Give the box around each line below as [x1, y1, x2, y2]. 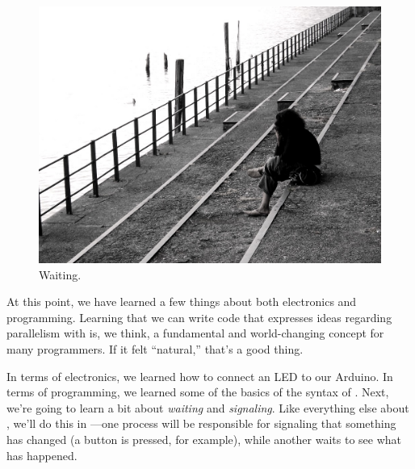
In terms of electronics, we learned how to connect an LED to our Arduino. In [6, 367, 393, 384]
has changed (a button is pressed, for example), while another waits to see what [6, 430, 401, 447]
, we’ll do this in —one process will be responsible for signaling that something [6, 415, 396, 432]
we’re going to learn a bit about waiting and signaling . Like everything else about [6, 399, 409, 416]
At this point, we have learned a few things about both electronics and [6, 293, 357, 310]
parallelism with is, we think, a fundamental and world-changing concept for [6, 325, 384, 341]
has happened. [6, 446, 78, 463]
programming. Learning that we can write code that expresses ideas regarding [6, 308, 392, 325]
